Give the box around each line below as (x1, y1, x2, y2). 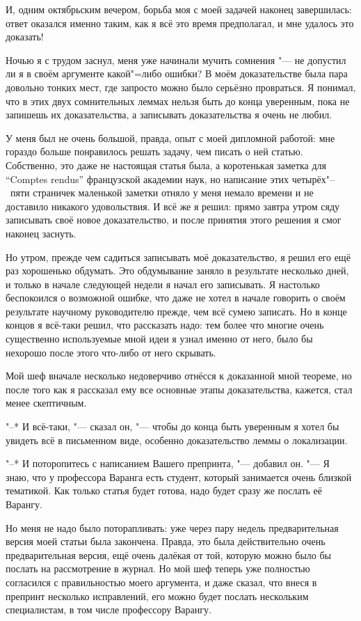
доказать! (6, 29, 44, 44)
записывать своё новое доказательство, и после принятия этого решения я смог (6, 212, 342, 227)
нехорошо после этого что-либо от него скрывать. (6, 345, 216, 359)
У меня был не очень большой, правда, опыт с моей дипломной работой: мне (6, 130, 335, 145)
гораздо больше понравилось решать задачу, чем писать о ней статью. (6, 144, 303, 159)
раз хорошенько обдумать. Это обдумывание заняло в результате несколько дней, (6, 263, 349, 278)
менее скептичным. (6, 395, 87, 410)
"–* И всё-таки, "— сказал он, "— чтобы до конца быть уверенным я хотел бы (6, 419, 339, 434)
